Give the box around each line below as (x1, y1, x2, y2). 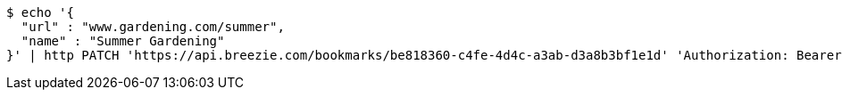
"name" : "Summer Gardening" (21, 34, 225, 48)
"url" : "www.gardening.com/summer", (21, 20, 285, 34)
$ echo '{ (6, 5, 74, 20)
